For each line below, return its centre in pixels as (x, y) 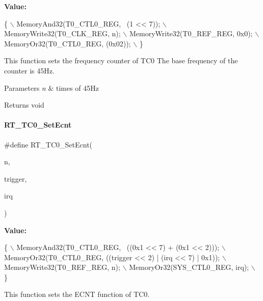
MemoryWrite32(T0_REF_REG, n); (62, 267)
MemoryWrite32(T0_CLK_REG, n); (62, 33)
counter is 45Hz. (29, 70)
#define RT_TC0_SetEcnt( (48, 144)
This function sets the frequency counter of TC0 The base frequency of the (121, 60)
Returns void (24, 105)
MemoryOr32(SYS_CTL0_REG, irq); (189, 267)
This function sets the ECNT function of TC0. (77, 294)
